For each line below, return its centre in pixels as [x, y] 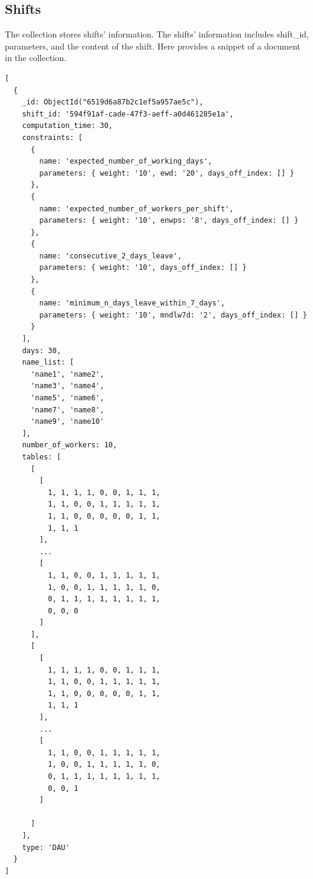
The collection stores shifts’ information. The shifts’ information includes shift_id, [157, 34]
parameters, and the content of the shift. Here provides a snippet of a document [153, 46]
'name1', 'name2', [67, 374]
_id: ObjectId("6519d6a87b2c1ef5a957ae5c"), [113, 102]
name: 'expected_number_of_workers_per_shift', [137, 209]
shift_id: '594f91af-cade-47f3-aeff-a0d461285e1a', [128, 114]
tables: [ [42, 457]
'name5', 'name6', [67, 398]
